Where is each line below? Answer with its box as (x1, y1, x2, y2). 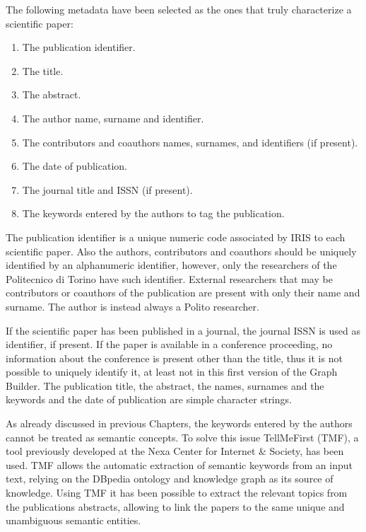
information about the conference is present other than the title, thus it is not (6, 350, 343, 365)
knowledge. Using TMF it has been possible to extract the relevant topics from (6, 485, 348, 500)
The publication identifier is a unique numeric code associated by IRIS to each (6, 229, 346, 244)
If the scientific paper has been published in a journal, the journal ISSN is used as (6, 323, 360, 337)
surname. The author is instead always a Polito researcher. (6, 299, 259, 313)
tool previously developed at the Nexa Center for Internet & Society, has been (6, 444, 344, 458)
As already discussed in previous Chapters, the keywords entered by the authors (6, 416, 353, 431)
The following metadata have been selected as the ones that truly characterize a (6, 2, 352, 16)
